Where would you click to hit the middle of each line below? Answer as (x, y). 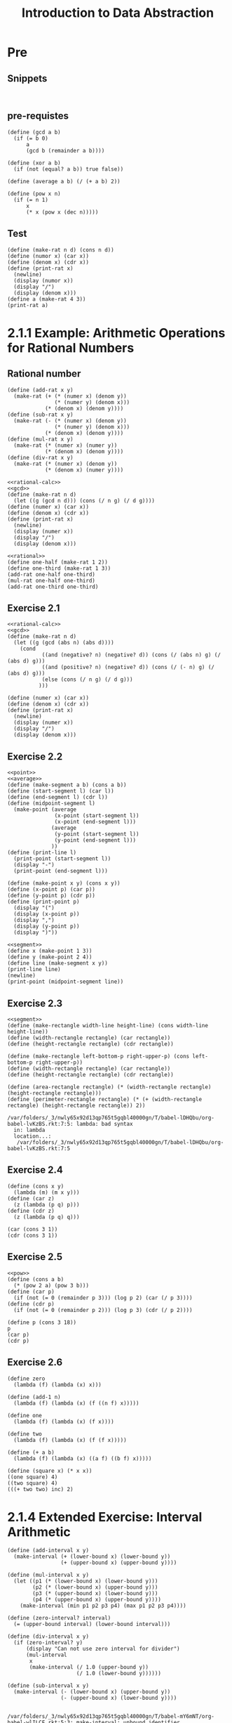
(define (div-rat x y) (40, 457)
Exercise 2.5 (35, 1257)
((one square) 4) (33, 1477)
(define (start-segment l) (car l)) (61, 791)
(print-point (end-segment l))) (61, 871)
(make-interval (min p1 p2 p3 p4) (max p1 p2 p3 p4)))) (103, 1606)
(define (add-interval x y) (48, 1551)
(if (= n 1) (31, 200)
